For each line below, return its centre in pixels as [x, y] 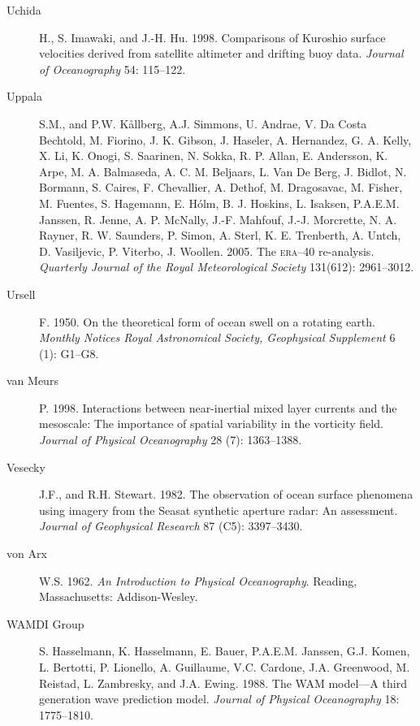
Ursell [21, 294]
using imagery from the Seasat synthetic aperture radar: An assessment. [219, 510]
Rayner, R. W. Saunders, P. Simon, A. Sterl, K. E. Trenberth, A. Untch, [220, 235]
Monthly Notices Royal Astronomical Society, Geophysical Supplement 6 [217, 337]
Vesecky [26, 467]
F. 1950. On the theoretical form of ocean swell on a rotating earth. [207, 321]
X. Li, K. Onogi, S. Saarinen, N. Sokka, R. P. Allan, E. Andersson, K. [214, 156]
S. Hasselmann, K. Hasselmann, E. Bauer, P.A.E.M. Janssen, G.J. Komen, [225, 651]
